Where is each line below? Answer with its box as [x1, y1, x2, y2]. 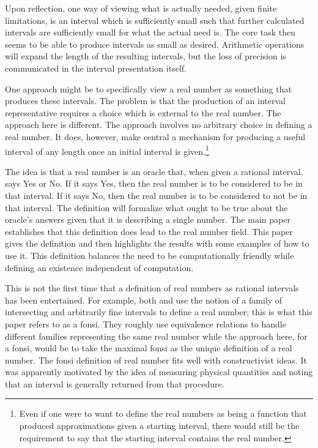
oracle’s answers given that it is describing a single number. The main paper [5, 213, 290, 226]
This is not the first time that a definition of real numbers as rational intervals [5, 282, 299, 294]
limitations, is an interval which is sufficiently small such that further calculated [5, 13, 305, 26]
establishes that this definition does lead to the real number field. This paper [5, 225, 293, 237]
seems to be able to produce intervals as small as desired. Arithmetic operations [5, 37, 305, 50]
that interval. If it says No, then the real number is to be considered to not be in [5, 189, 308, 201]
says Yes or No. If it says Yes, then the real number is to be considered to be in [5, 177, 303, 190]
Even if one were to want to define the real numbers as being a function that [19, 407, 307, 420]
